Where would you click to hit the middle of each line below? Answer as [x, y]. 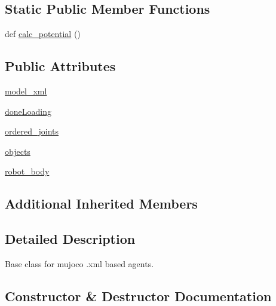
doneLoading [28, 111]
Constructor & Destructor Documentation [138, 296]
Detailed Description [70, 239]
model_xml [26, 91]
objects [18, 151]
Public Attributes [60, 66]
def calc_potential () [43, 34]
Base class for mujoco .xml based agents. [79, 263]
